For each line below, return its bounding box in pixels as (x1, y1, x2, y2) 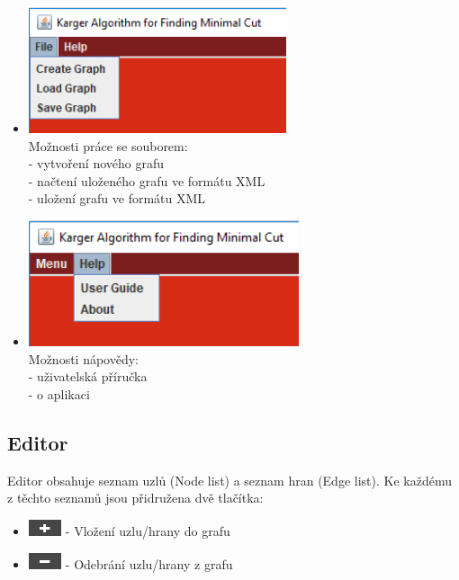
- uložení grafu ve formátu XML (28, 189, 206, 208)
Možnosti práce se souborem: (28, 136, 188, 155)
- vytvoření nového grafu (28, 154, 165, 173)
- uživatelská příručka (28, 367, 148, 386)
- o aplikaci (28, 384, 90, 403)
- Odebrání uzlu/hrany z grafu (65, 554, 233, 573)
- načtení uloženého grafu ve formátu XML (28, 171, 265, 190)
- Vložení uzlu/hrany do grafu (65, 521, 230, 540)
